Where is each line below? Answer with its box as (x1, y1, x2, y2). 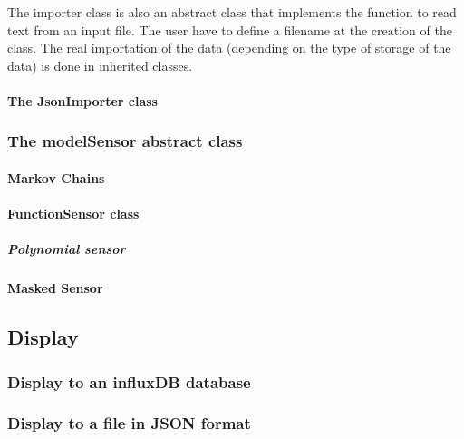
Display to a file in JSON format (7, 412, 251, 434)
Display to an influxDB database (7, 370, 251, 393)
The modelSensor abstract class (7, 130, 243, 152)
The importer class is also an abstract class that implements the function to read (7, 3, 457, 21)
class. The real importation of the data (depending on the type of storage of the (7, 38, 451, 57)
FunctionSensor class (7, 204, 140, 223)
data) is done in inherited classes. (7, 55, 193, 74)
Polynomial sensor (7, 239, 126, 259)
